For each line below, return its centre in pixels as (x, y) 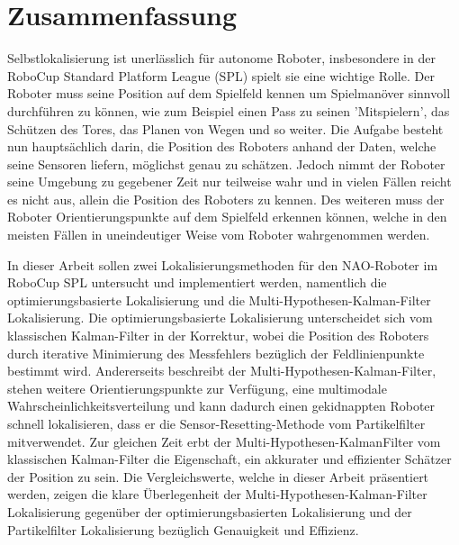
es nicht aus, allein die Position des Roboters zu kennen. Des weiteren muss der (226, 199)
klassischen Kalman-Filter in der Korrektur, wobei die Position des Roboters (218, 336)
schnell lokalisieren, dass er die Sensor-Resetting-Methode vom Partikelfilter (216, 423)
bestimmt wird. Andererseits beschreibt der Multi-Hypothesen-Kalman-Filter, (222, 371)
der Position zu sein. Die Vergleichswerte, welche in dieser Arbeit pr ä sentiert (218, 476)
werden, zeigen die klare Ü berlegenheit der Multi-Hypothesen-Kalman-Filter (217, 494)
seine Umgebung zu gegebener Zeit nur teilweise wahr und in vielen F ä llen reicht (229, 182)
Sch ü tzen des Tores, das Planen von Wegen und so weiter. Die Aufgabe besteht (225, 128)
